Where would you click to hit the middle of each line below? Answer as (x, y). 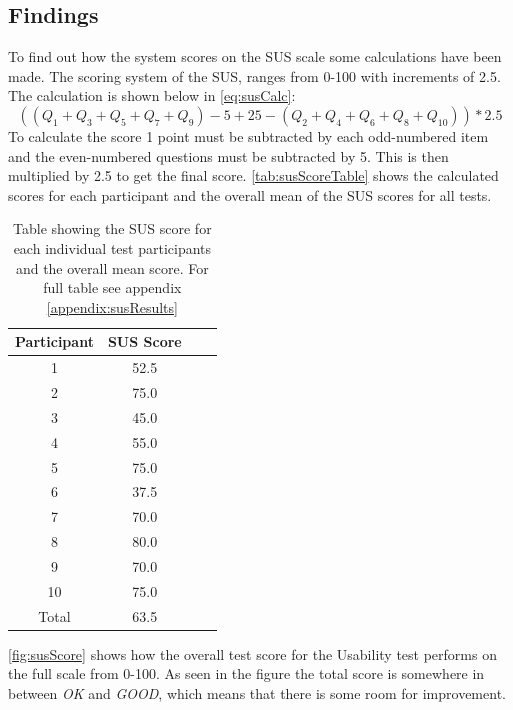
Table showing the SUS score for (112, 228)
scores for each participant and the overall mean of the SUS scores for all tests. (250, 194)
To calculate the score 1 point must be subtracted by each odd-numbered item (248, 135)
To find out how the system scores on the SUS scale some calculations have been (255, 56)
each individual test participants (112, 247)
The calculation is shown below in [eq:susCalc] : (152, 95)
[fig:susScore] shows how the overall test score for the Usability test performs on (252, 653)
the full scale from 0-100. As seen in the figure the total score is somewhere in (246, 673)
